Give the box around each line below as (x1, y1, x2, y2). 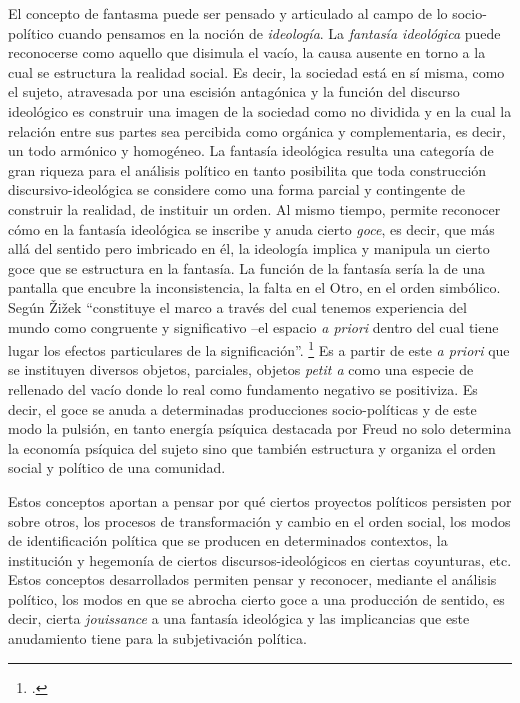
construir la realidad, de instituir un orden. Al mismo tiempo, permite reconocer (8, 198, 501, 219)
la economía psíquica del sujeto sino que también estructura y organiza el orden (8, 437, 496, 458)
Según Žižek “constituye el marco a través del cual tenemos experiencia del (8, 296, 467, 317)
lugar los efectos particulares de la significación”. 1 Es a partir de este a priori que (8, 337, 510, 360)
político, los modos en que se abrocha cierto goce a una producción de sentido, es (8, 588, 505, 609)
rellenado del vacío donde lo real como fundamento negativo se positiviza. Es (8, 378, 478, 399)
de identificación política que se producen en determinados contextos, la (8, 530, 448, 551)
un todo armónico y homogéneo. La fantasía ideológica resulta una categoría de (8, 140, 494, 161)
